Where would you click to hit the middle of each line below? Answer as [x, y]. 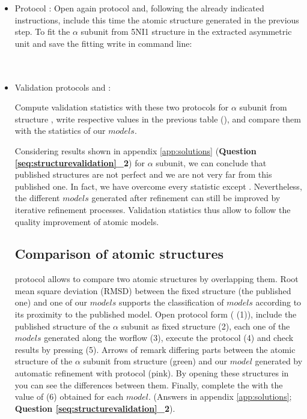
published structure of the [62, 326]
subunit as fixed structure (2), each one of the [205, 326]
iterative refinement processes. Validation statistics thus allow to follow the [153, 209]
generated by [279, 361]
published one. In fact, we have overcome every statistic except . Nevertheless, [158, 186]
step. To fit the [42, 32]
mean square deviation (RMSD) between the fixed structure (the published [153, 290]
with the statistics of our [60, 131]
